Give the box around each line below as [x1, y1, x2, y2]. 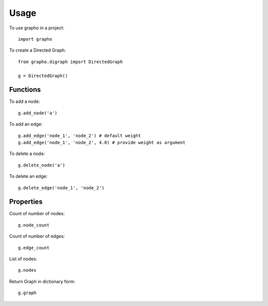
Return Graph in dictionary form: [9, 278, 75, 284]
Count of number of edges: [9, 233, 65, 239]
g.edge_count [18, 245, 50, 250]
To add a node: [9, 98, 40, 104]
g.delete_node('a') [18, 162, 66, 168]
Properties [9, 198, 43, 206]
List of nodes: [9, 256, 37, 262]
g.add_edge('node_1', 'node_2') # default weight [18, 133, 141, 139]
